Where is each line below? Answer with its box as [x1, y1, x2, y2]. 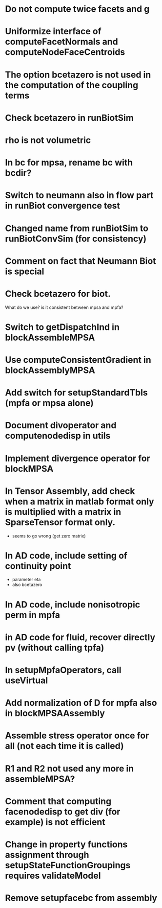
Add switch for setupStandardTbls [5, 387, 148, 398]
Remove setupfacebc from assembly [5, 892, 158, 904]
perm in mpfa [5, 609, 60, 620]
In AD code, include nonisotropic [5, 599, 141, 610]
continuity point [5, 560, 71, 571]
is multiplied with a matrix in [5, 506, 121, 517]
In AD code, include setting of [5, 550, 128, 561]
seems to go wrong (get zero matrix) [12, 533, 86, 539]
